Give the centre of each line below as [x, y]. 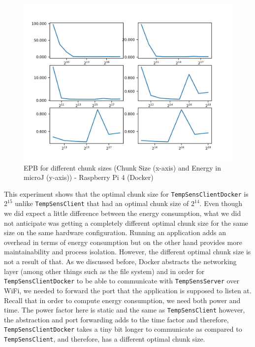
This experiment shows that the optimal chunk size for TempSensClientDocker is [126, 193]
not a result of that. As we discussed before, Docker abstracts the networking [120, 261]
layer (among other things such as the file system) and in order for [104, 271]
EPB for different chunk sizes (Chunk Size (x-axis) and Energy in [122, 167]
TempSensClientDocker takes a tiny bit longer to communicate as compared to [123, 329]
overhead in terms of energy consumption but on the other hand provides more [123, 242]
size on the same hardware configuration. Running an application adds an [115, 232]
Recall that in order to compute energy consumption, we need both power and [122, 300]
